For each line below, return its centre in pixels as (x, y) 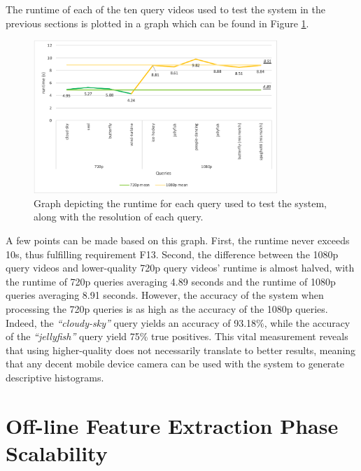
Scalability (57, 452)
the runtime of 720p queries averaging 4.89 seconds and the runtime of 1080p (171, 281)
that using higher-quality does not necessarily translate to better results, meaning (181, 350)
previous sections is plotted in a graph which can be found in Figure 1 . (157, 23)
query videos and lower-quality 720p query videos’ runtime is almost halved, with (180, 268)
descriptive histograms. (55, 377)
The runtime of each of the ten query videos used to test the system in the (165, 9)
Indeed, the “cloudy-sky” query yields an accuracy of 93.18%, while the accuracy (178, 322)
